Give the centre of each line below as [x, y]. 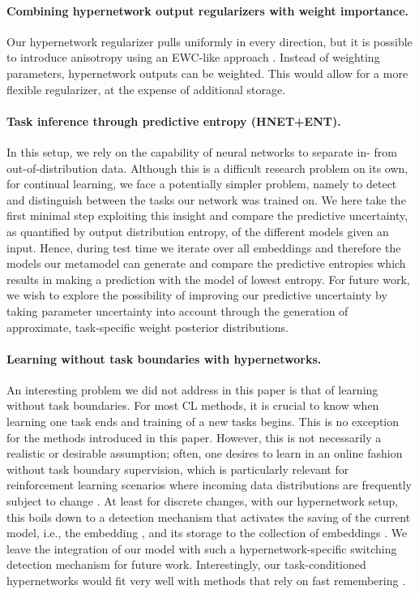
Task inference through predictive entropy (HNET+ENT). [174, 121]
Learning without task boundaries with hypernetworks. [164, 358]
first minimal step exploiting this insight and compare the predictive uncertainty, [207, 215]
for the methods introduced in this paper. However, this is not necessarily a [194, 437]
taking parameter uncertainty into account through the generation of [177, 310]
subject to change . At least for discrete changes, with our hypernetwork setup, [203, 501]
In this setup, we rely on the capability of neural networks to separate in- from [202, 151]
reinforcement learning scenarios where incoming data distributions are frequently [209, 485]
